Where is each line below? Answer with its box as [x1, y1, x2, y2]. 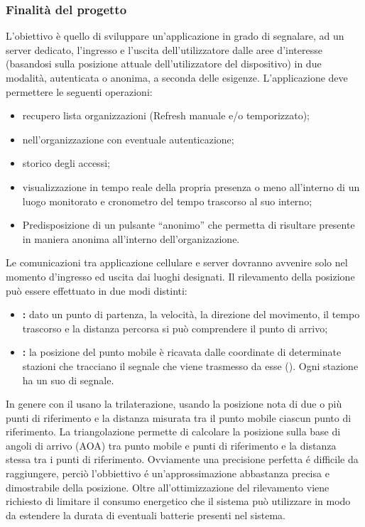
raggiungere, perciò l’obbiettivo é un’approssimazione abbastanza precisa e [6, 466, 329, 481]
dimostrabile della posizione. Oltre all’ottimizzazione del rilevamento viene [6, 479, 329, 494]
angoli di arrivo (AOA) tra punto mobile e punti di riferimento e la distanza [6, 438, 337, 452]
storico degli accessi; [22, 156, 110, 170]
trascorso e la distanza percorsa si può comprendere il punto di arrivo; [22, 320, 328, 335]
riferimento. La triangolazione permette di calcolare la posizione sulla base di [6, 424, 341, 439]
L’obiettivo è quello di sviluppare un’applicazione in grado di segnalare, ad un [6, 28, 344, 43]
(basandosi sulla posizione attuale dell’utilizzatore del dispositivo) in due [6, 56, 322, 71]
